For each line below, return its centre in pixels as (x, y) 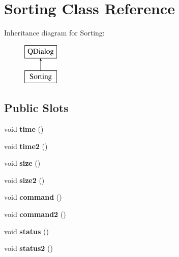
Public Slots (36, 108)
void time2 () (26, 146)
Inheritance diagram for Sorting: (54, 33)
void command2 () (35, 214)
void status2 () (28, 248)
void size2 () (24, 180)
